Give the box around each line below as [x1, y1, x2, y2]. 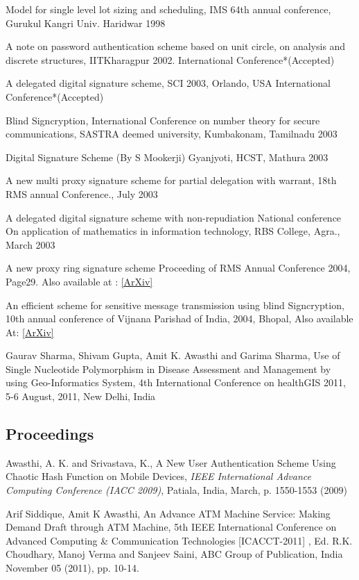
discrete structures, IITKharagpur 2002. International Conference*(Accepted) [6, 52, 335, 67]
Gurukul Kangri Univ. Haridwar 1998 [6, 15, 166, 30]
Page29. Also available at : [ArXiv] [6, 274, 153, 288]
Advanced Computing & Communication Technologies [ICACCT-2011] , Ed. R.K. [6, 533, 353, 547]
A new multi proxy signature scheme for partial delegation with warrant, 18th [6, 173, 337, 188]
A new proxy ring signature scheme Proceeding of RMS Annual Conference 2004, [6, 260, 351, 275]
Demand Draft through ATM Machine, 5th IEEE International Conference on [6, 520, 337, 534]
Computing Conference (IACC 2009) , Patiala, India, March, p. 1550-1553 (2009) [6, 483, 347, 497]
